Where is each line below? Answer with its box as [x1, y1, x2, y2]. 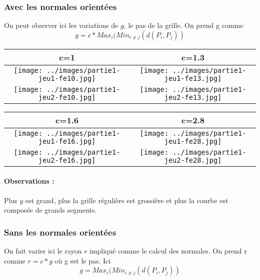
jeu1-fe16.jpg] [38, 137, 96, 145]
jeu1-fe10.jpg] [38, 74, 96, 82]
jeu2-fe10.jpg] [38, 93, 96, 101]
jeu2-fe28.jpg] [164, 156, 222, 164]
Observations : [4, 176, 54, 186]
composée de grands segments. [4, 205, 97, 215]
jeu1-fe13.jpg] [164, 74, 222, 82]
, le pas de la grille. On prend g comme [123, 20, 243, 30]
